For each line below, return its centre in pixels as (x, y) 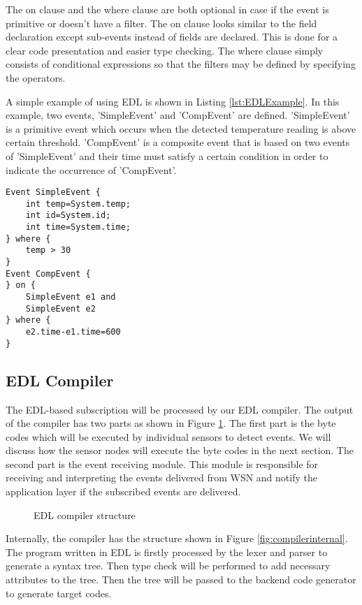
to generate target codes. (59, 593)
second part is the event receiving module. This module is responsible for (162, 464)
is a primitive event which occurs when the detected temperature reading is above (181, 128)
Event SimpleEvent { (53, 192)
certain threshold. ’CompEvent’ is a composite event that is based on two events (178, 142)
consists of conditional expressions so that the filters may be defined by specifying (181, 64)
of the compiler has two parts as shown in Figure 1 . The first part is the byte (171, 423)
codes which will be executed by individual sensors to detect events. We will (168, 436)
